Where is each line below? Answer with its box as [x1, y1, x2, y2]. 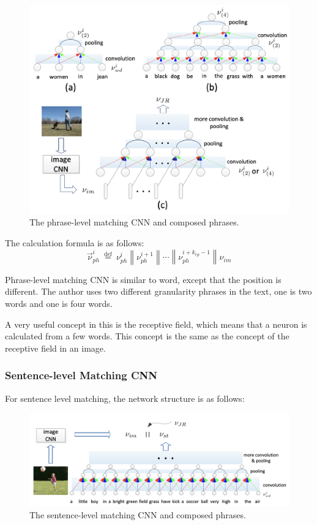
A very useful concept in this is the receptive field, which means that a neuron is [5, 317, 307, 330]
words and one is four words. [5, 296, 113, 309]
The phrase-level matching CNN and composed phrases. [29, 216, 239, 229]
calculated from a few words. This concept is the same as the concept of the [5, 330, 289, 342]
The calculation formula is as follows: [5, 236, 144, 249]
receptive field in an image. [5, 341, 106, 354]
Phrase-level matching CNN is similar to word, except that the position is [5, 273, 282, 285]
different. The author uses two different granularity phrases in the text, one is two [5, 285, 312, 298]
